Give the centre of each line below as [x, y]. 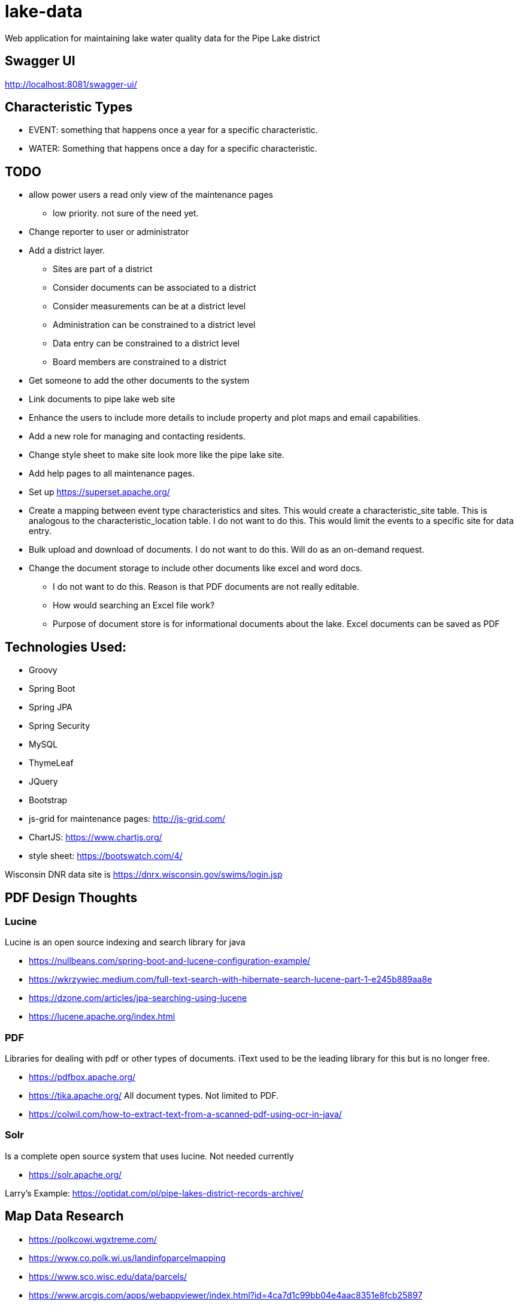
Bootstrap [48, 800]
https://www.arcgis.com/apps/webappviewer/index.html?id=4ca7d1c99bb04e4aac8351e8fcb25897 [226, 1295]
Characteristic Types [69, 107]
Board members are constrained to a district [140, 362]
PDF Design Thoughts [71, 897]
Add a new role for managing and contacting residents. [137, 436]
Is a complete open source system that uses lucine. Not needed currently [149, 1156]
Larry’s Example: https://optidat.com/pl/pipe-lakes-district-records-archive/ [154, 1193]
